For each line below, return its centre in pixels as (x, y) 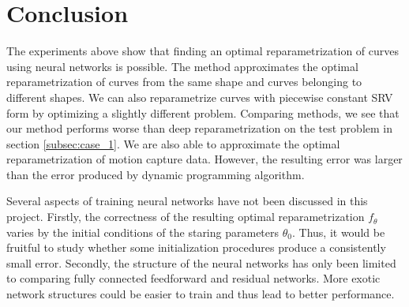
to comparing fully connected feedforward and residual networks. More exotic (193, 278)
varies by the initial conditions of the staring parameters (143, 232)
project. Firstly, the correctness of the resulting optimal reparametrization (186, 217)
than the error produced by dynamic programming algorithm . (156, 174)
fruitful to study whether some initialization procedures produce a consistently (196, 247)
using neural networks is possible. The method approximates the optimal (182, 66)
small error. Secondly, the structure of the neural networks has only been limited (201, 262)
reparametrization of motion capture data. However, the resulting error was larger (204, 159)
